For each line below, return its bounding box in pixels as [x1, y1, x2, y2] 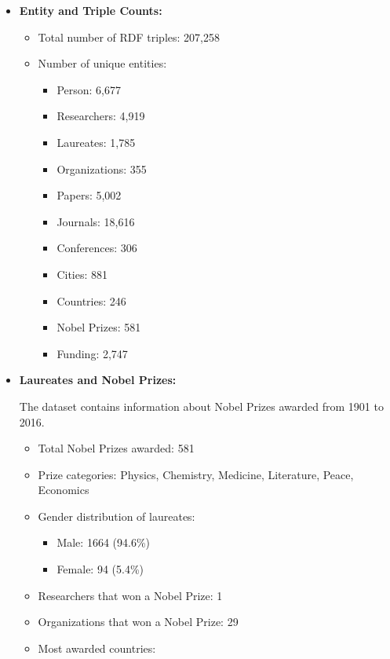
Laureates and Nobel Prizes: [19, 372, 177, 388]
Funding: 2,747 [56, 345, 128, 361]
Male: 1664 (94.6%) [56, 534, 150, 551]
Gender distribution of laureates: [38, 507, 195, 524]
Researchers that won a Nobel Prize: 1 [38, 587, 223, 603]
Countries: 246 [56, 292, 126, 309]
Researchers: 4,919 [56, 108, 145, 124]
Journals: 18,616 [56, 213, 135, 229]
